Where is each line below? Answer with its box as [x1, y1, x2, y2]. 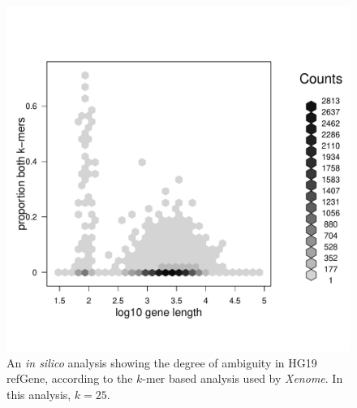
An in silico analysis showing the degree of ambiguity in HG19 [6, 354, 317, 371]
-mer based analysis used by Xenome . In [142, 370, 343, 387]
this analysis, [6, 385, 71, 402]
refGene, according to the [6, 370, 133, 387]
